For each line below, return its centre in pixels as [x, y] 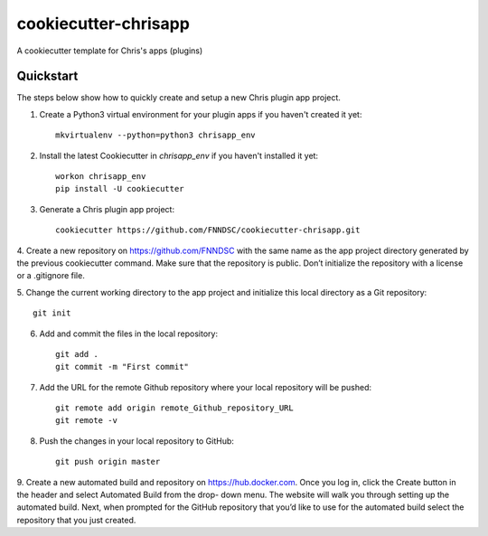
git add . [77, 354]
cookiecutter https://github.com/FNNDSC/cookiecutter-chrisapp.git [208, 230]
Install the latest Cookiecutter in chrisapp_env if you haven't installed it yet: [179, 155]
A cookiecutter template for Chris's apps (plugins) [110, 51]
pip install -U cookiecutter [120, 189]
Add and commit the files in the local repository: [129, 334]
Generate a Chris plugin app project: [107, 209]
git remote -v [86, 421]
